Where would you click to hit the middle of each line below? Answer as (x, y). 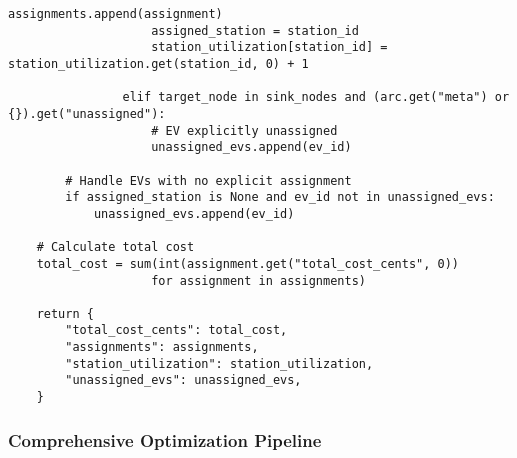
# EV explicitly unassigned (244, 130)
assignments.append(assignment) (115, 14)
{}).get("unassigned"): (87, 113)
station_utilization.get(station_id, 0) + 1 (158, 63)
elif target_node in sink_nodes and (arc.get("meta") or (316, 97)
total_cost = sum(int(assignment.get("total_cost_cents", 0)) (248, 263)
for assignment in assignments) (258, 280)
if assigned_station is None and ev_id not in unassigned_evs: (280, 197)
